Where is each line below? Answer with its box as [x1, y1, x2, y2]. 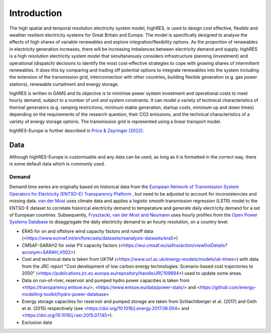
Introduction [9, 8, 62, 19]
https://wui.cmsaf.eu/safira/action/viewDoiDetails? [123, 242, 228, 248]
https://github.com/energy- [200, 284, 256, 290]
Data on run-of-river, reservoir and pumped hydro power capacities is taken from [22, 277, 190, 283]
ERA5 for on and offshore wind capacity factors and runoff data [22, 228, 154, 234]
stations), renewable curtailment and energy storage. [9, 81, 119, 87]
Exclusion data [22, 319, 52, 325]
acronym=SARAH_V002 [22, 249, 71, 255]
